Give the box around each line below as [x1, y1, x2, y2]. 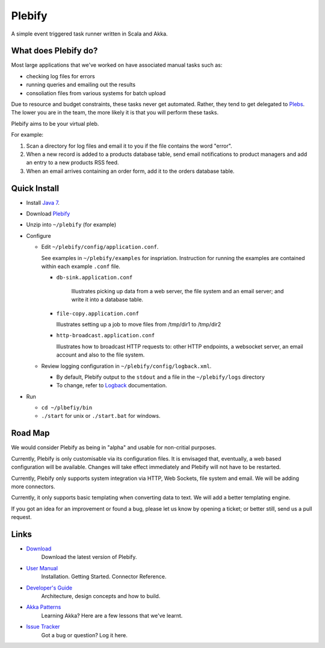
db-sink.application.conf [56, 274, 133, 281]
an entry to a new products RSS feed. [26, 159, 119, 166]
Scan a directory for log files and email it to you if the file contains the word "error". [26, 142, 232, 149]
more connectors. [11, 482, 55, 490]
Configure [26, 232, 51, 239]
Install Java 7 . [26, 199, 60, 206]
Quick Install [11, 183, 60, 193]
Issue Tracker [26, 623, 60, 631]
